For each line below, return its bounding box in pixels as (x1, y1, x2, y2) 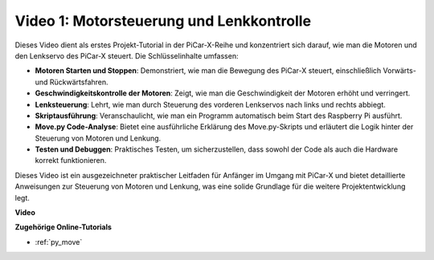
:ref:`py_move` (35, 237, 83, 246)
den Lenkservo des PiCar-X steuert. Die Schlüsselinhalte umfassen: (14, 51, 239, 60)
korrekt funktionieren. (35, 156, 107, 165)
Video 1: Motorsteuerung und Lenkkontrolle (14, 12, 312, 30)
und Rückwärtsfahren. (35, 77, 108, 87)
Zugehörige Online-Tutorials (14, 222, 113, 232)
